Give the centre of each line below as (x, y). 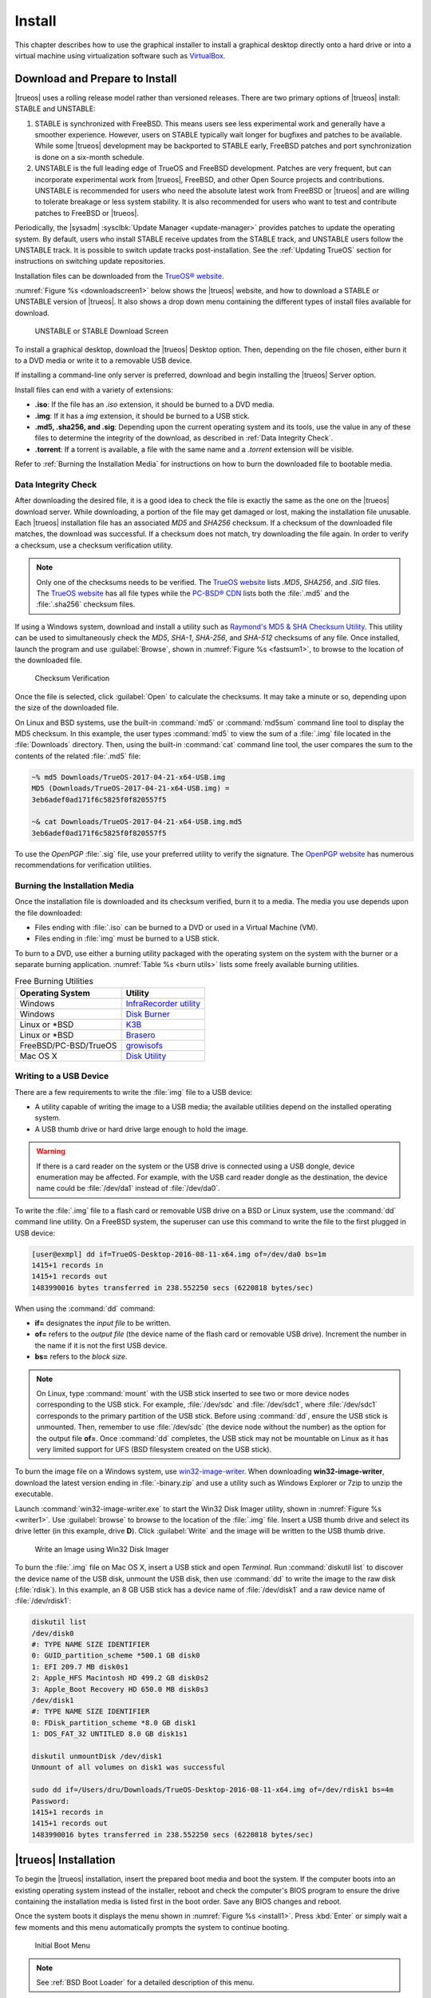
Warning (51, 1152)
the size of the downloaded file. (67, 708)
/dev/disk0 (53, 1633)
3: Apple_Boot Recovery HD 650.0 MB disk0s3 (120, 1689)
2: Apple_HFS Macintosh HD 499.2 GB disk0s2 (120, 1678)
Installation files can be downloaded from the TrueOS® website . (120, 276)
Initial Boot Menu (63, 1945)
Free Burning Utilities (54, 981)
